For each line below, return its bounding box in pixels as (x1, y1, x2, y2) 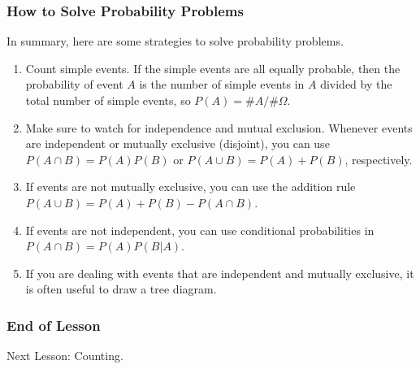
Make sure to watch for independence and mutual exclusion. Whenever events (25, 119, 413, 136)
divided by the (320, 76, 392, 93)
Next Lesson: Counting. (6, 347, 123, 364)
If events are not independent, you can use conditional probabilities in (25, 221, 375, 238)
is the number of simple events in (139, 76, 305, 93)
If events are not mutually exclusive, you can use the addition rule (25, 178, 356, 195)
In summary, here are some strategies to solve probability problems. (6, 33, 344, 50)
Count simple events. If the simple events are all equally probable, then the (25, 59, 401, 76)
